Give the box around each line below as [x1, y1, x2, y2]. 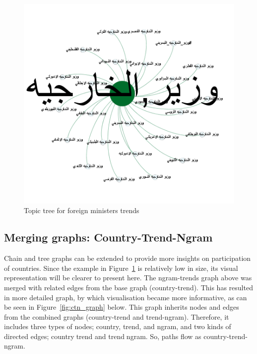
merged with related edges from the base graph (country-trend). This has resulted [4, 282, 253, 292]
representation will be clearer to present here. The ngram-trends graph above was [4, 272, 252, 283]
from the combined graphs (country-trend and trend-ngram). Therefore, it [4, 311, 229, 322]
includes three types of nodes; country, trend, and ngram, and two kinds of [4, 321, 231, 332]
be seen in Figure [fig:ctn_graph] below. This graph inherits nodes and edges [4, 302, 239, 312]
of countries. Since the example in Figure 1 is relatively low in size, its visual [4, 262, 238, 273]
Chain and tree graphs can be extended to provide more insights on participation [4, 253, 251, 263]
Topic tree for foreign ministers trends [24, 205, 139, 216]
